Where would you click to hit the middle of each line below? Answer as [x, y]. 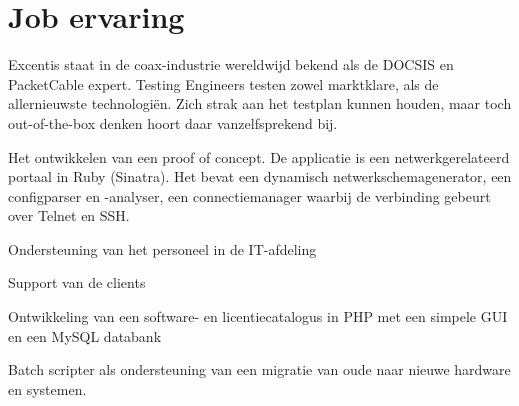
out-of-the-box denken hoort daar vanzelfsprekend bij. [173, 122]
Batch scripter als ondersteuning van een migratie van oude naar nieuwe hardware [259, 369]
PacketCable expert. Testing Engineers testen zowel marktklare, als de [223, 83]
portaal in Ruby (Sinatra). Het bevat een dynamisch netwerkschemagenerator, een [260, 176]
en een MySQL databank [85, 335]
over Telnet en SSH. [69, 215]
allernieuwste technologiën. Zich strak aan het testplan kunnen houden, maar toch [260, 103]
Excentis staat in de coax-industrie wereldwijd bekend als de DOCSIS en [231, 64]
